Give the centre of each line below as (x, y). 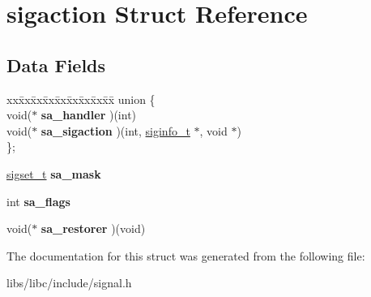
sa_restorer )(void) (93, 228)
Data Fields (56, 65)
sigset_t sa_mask (54, 173)
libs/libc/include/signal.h (69, 283)
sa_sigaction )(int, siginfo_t (115, 130)
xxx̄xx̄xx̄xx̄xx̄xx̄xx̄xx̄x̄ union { (81, 99)
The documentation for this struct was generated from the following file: (186, 255)
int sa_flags (38, 201)
